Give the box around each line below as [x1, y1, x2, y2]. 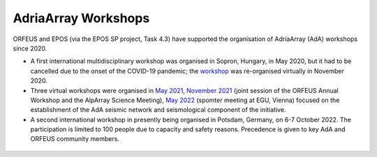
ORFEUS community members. [30, 135, 120, 143]
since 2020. [13, 44, 47, 52]
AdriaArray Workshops [13, 10, 150, 26]
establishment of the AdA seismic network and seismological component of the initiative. [30, 106, 286, 114]
